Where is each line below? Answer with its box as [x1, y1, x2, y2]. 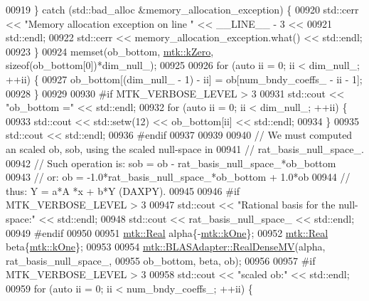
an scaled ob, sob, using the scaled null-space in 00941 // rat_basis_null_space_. [6, 141, 364, 156]
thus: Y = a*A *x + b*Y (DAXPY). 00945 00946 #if [6, 183, 240, 198]
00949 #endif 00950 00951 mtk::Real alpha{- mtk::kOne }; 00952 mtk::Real [6, 225, 328, 240]
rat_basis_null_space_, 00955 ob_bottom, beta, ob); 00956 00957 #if [6, 253, 316, 268]
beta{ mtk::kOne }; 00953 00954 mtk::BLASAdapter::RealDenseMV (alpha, [6, 239, 326, 254]
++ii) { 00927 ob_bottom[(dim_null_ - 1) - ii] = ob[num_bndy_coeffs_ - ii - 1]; [6, 71, 363, 86]
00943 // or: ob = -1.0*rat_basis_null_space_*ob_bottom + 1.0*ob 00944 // [6, 169, 351, 184]
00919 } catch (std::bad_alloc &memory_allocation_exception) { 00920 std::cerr [6, 2, 359, 16]
